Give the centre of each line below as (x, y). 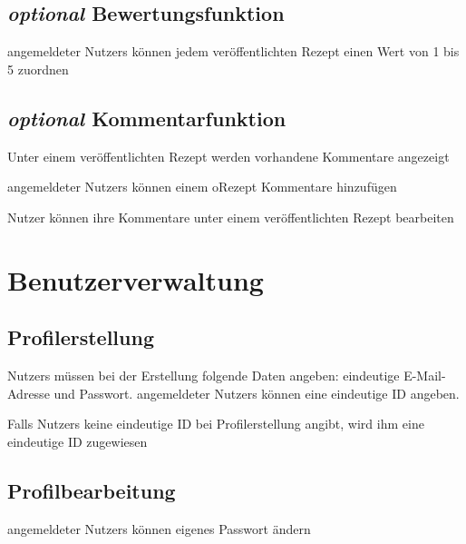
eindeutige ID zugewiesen (78, 441)
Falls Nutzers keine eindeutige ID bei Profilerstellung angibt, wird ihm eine (216, 424)
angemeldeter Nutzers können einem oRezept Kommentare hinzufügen (202, 187)
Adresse (29, 393)
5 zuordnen (38, 69)
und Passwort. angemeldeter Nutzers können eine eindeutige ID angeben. (257, 393)
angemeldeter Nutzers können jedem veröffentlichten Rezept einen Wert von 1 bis (233, 51)
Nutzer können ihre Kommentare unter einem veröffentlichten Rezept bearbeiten (231, 217)
